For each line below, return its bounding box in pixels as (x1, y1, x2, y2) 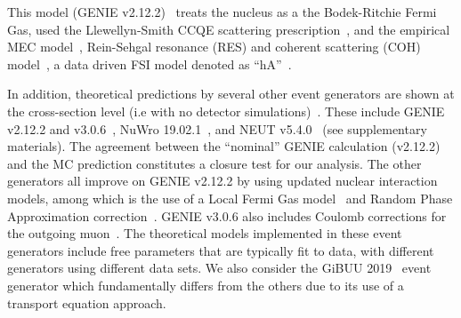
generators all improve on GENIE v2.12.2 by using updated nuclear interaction (7, 171, 438, 190)
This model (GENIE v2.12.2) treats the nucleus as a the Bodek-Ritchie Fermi (7, 3, 437, 20)
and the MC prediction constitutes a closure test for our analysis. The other (7, 154, 422, 172)
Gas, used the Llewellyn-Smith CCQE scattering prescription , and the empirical (7, 20, 450, 38)
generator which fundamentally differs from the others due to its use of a (7, 275, 404, 294)
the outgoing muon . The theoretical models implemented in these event (7, 224, 402, 242)
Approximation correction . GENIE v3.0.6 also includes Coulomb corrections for (7, 206, 447, 225)
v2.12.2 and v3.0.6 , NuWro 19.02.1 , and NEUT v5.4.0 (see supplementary (7, 119, 427, 138)
